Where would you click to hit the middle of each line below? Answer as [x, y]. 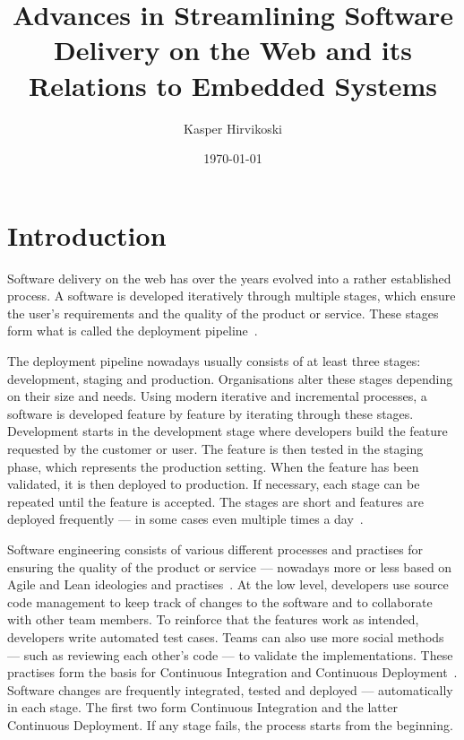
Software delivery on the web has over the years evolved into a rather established [229, 278]
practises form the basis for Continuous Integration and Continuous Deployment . [232, 672]
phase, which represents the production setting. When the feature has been [213, 466]
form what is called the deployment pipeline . [133, 331]
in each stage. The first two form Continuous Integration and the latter [202, 707]
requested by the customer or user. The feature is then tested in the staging [215, 448]
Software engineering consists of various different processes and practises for [215, 548]
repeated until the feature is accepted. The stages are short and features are [215, 501]
